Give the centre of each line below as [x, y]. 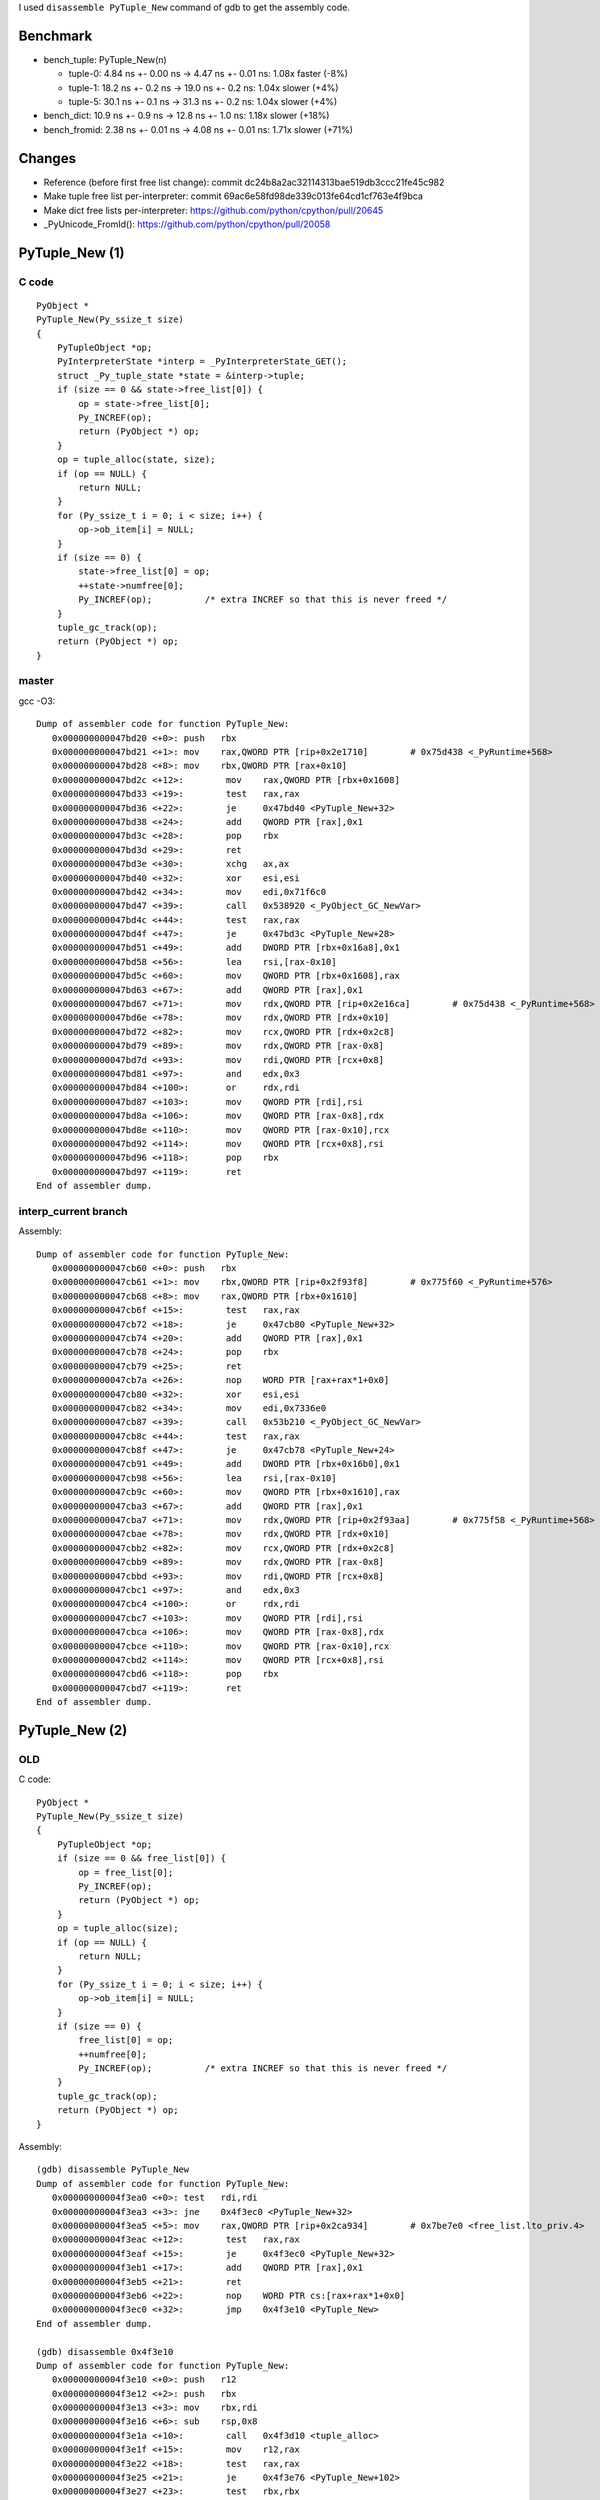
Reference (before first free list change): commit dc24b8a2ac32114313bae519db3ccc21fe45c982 [244, 182]
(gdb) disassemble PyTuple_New [113, 2169]
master [36, 681]
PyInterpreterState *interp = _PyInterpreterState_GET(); [202, 361]
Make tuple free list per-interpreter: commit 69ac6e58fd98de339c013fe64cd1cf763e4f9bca [233, 196]
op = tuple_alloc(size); [117, 1928]
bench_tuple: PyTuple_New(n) [105, 59]
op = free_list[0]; [126, 1872]
